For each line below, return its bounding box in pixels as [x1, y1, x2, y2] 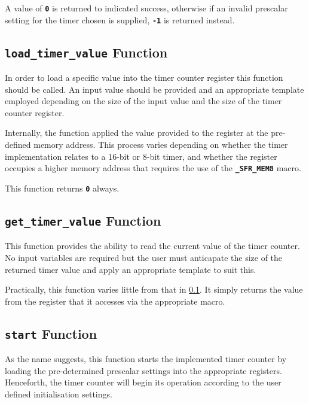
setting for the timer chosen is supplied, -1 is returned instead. [5, 13, 235, 26]
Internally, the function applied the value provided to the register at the [5, 126, 268, 139]
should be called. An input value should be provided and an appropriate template [5, 83, 304, 95]
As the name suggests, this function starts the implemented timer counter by [5, 353, 287, 365]
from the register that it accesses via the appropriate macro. [5, 294, 225, 307]
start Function [5, 324, 97, 342]
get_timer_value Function [5, 211, 161, 229]
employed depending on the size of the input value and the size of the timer [5, 95, 282, 107]
